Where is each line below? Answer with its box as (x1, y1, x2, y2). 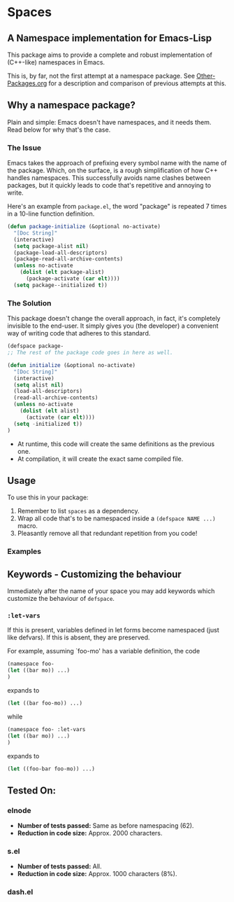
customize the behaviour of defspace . (7, 595, 115, 603)
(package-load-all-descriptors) (13, 249, 108, 256)
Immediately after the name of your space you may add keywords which (7, 587, 215, 595)
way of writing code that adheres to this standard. (7, 329, 151, 338)
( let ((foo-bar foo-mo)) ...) (7, 765, 96, 772)
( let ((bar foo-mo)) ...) (7, 700, 82, 707)
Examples (7, 547, 42, 557)
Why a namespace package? (7, 99, 136, 111)
